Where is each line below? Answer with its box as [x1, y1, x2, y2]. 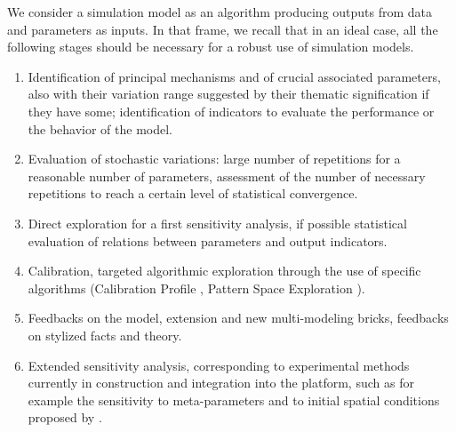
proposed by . [28, 408, 102, 427]
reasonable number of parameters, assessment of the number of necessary [28, 166, 426, 185]
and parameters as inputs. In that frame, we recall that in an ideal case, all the [7, 20, 438, 38]
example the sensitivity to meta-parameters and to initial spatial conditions [28, 390, 440, 409]
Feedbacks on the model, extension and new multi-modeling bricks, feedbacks [28, 308, 449, 327]
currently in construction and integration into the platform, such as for [28, 373, 414, 392]
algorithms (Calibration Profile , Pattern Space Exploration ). [28, 278, 365, 297]
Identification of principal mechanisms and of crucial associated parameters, [28, 67, 441, 85]
